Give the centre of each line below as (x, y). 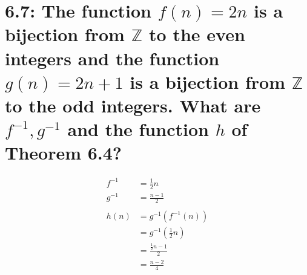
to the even (197, 34)
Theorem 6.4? (64, 153)
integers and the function (112, 58)
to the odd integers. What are (133, 105)
